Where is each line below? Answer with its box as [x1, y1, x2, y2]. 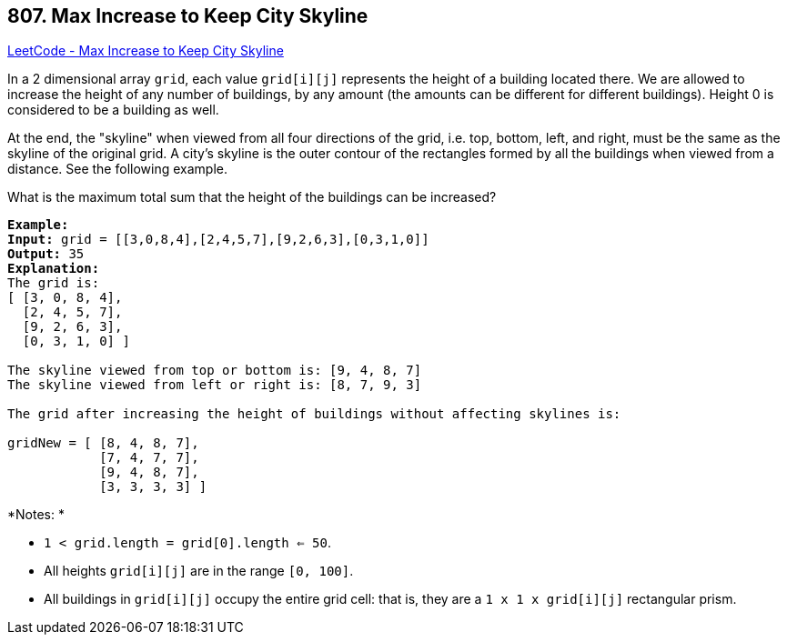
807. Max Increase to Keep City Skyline [7, 5, 368, 27]
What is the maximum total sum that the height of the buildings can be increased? [7, 189, 497, 206]
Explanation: [7, 261, 100, 276]
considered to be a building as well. [7, 102, 219, 118]
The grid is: [7, 276, 100, 291]
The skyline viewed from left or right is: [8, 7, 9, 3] [7, 377, 422, 393]
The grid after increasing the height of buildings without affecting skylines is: [7, 406, 621, 422]
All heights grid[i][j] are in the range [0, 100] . [44, 563, 354, 579]
